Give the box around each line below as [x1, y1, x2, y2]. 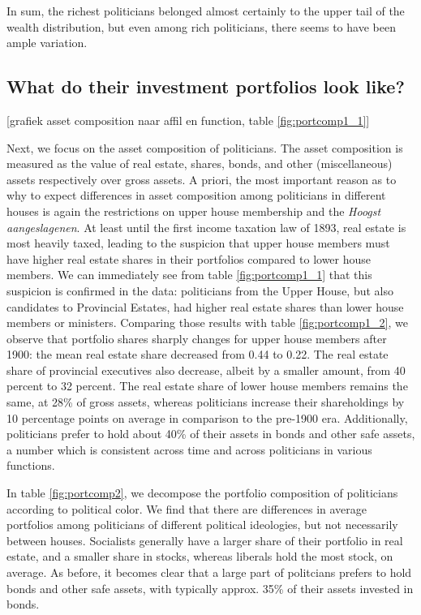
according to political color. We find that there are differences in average [6, 500, 367, 517]
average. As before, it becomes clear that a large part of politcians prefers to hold [6, 564, 412, 581]
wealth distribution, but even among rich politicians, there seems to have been [6, 18, 396, 35]
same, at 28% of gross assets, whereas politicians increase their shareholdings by [6, 394, 405, 411]
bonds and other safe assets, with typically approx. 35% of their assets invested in [6, 579, 414, 596]
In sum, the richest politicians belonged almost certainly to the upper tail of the [6, 2, 405, 19]
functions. [6, 457, 55, 474]
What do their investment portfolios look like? [6, 74, 405, 99]
